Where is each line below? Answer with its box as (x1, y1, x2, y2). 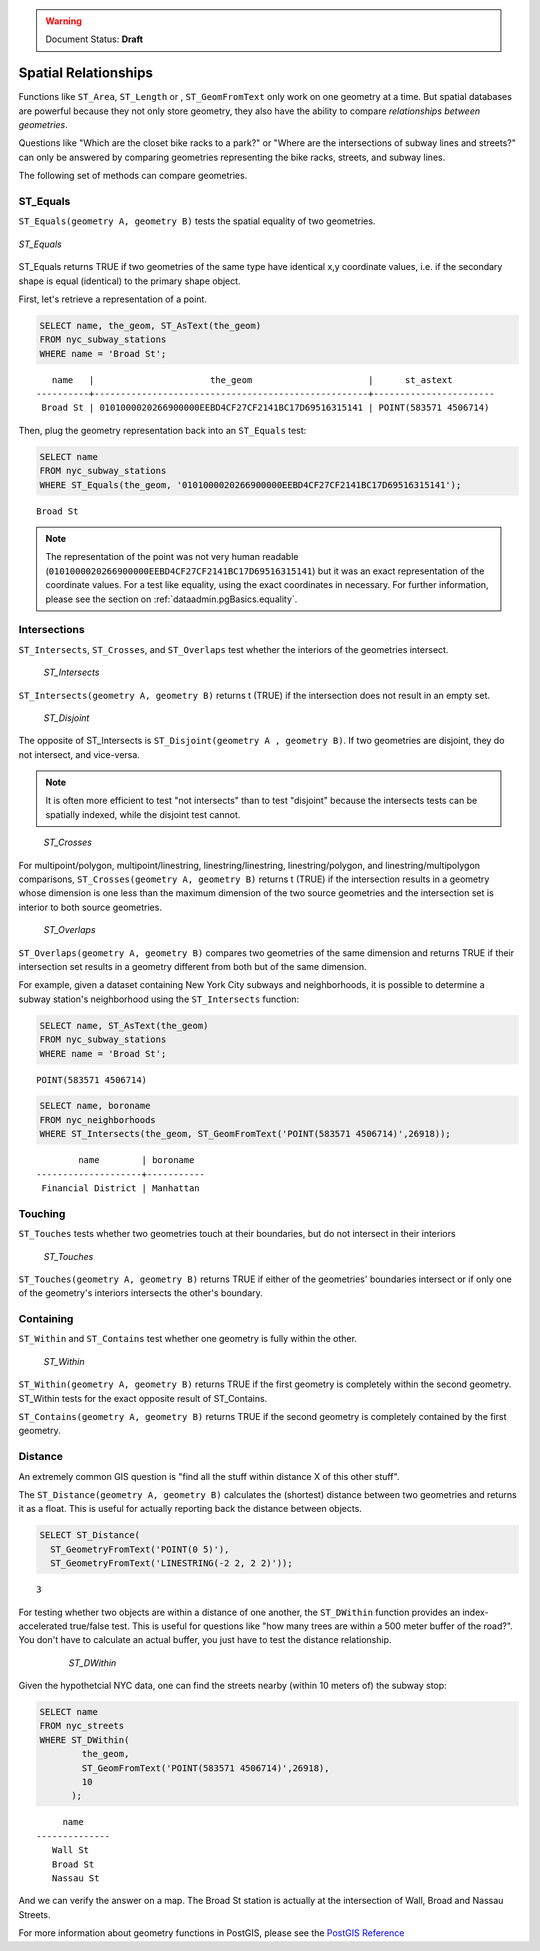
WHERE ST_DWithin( (39, 1734, 130, 1745)
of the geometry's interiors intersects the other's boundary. (18, 1287, 264, 1299)
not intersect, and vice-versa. (18, 748, 140, 760)
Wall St (51, 1845, 90, 1856)
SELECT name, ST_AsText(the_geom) (39, 1020, 209, 1031)
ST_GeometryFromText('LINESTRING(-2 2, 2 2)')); (50, 1558, 294, 1569)
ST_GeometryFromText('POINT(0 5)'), (50, 1543, 230, 1555)
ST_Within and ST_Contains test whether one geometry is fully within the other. (18, 1333, 357, 1345)
